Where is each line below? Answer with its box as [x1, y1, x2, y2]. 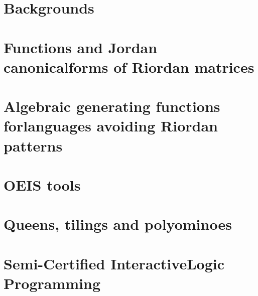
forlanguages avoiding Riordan [4, 115, 218, 136]
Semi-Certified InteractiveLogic [4, 253, 224, 273]
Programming [4, 272, 100, 293]
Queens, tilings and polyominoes [4, 214, 232, 234]
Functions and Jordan [4, 37, 158, 57]
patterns [4, 135, 63, 156]
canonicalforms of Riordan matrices [4, 56, 254, 77]
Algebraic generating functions [4, 96, 220, 116]
